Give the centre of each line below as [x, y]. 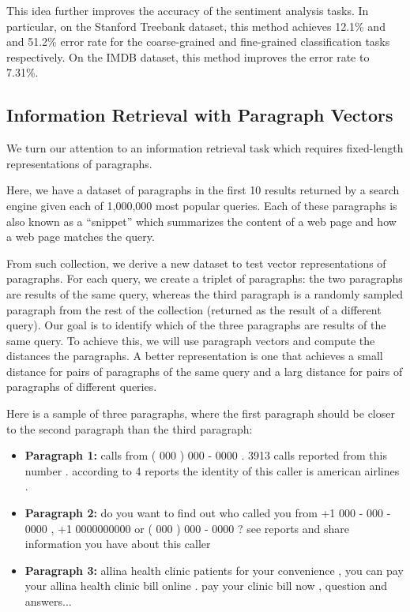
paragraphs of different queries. [82, 387]
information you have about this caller [118, 544]
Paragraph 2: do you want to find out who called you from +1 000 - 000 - [208, 513]
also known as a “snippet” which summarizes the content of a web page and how [201, 221]
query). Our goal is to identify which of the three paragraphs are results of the [196, 325]
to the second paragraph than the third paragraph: [130, 428]
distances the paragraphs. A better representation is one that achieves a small [195, 356]
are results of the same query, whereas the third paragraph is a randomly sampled [205, 293]
